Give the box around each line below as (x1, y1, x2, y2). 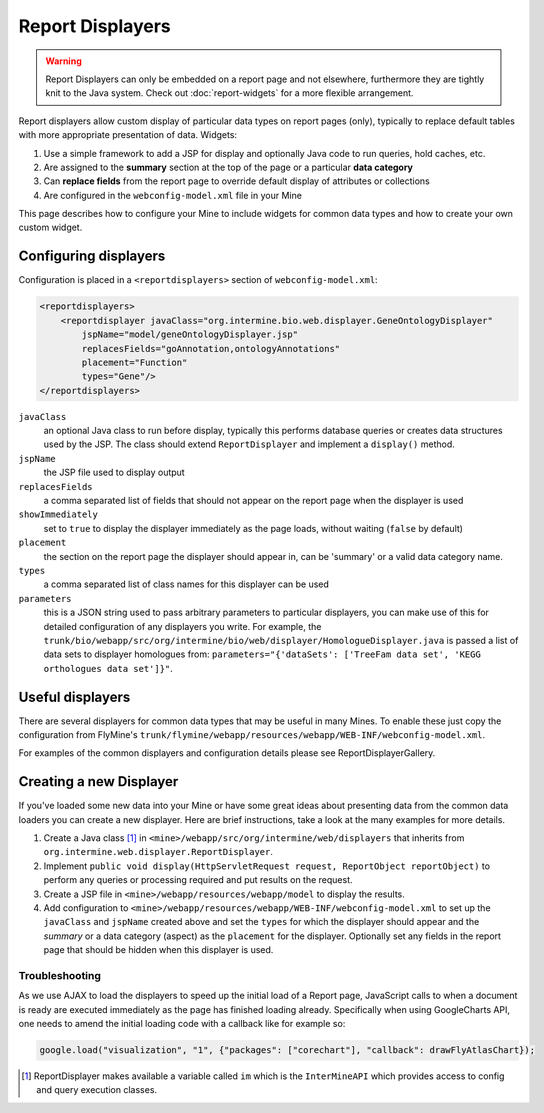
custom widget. (18, 221, 83, 234)
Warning (45, 55, 82, 67)
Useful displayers (18, 688, 131, 705)
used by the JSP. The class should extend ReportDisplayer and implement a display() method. (43, 438, 455, 450)
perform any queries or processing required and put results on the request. (43, 874, 354, 886)
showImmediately (18, 509, 99, 520)
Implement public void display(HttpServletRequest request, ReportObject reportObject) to (43, 860, 490, 872)
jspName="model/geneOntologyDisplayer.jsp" (81, 329, 299, 340)
